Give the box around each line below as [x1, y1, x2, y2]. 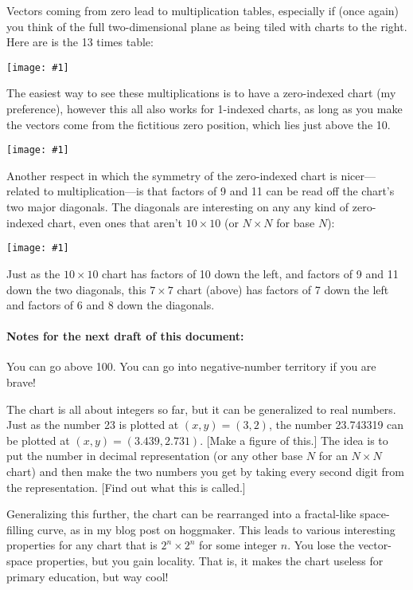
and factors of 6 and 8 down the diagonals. [6, 297, 215, 313]
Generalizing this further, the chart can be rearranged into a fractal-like [6, 505, 357, 522]
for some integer [198, 537, 278, 553]
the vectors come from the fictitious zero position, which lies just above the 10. [6, 116, 391, 132]
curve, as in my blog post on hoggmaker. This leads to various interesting [37, 521, 395, 537]
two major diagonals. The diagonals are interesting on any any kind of [6, 199, 349, 215]
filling [6, 521, 34, 537]
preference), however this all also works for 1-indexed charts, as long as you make [6, 100, 403, 117]
